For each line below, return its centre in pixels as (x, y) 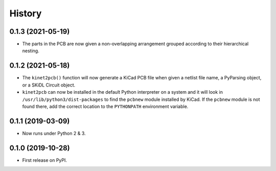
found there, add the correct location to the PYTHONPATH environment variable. (105, 106)
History (26, 13)
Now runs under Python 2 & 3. (54, 133)
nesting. (31, 51)
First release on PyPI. (45, 160)
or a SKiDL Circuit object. (49, 85)
